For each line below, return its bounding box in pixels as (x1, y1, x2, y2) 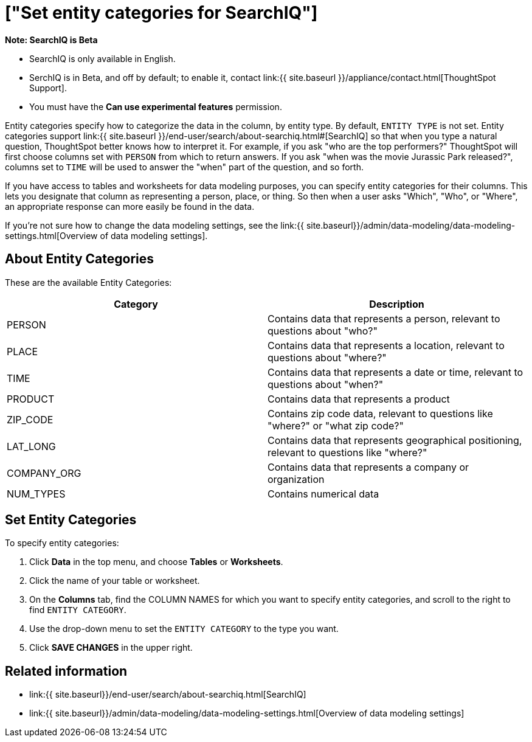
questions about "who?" (268, 324, 378, 337)
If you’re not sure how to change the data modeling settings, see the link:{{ (5, 220, 304, 231)
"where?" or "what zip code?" (268, 419, 404, 432)
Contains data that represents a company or (268, 460, 469, 473)
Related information (5, 663, 128, 679)
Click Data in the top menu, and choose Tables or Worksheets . (29, 556, 283, 567)
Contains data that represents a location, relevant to (268, 339, 505, 352)
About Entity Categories (5, 251, 154, 267)
